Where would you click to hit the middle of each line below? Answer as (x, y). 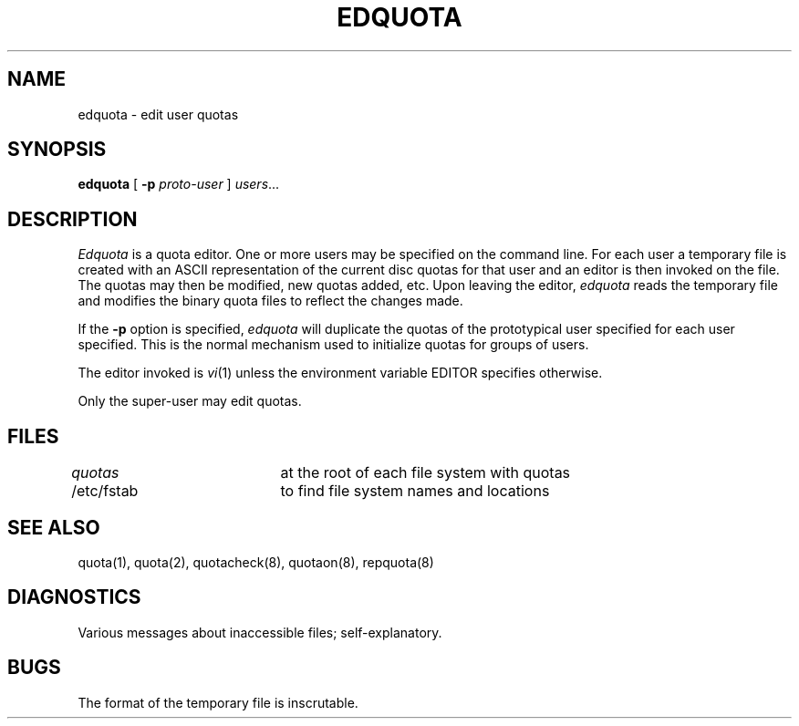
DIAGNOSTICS (74, 597)
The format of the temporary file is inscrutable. (218, 702)
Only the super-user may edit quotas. (190, 401)
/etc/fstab (105, 491)
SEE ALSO (54, 527)
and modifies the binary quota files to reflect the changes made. (270, 301)
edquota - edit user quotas (158, 114)
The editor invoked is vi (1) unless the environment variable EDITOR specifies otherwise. (340, 373)
